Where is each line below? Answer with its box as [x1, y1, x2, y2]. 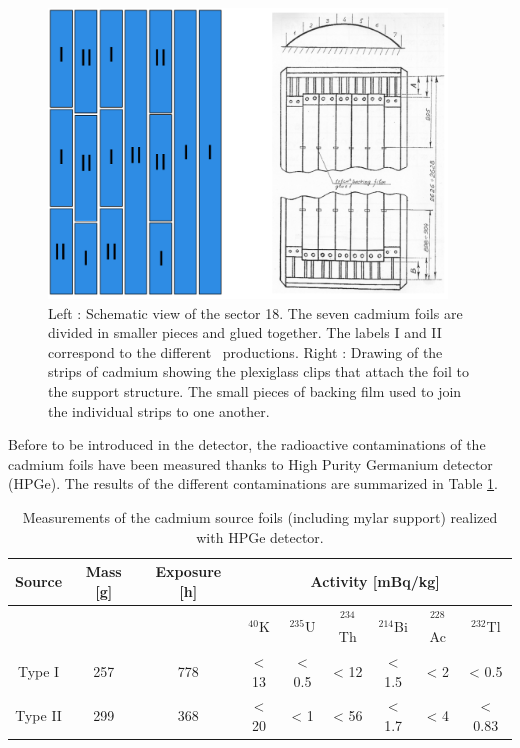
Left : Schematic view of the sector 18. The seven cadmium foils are [48, 302, 463, 323]
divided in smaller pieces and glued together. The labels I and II [48, 322, 442, 343]
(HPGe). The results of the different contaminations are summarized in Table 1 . [8, 473, 498, 494]
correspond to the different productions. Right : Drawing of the [48, 341, 443, 362]
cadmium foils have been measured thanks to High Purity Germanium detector [8, 453, 493, 474]
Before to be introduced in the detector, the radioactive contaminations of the [8, 434, 486, 455]
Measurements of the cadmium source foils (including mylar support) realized [22, 506, 498, 527]
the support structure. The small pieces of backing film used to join [48, 380, 462, 401]
